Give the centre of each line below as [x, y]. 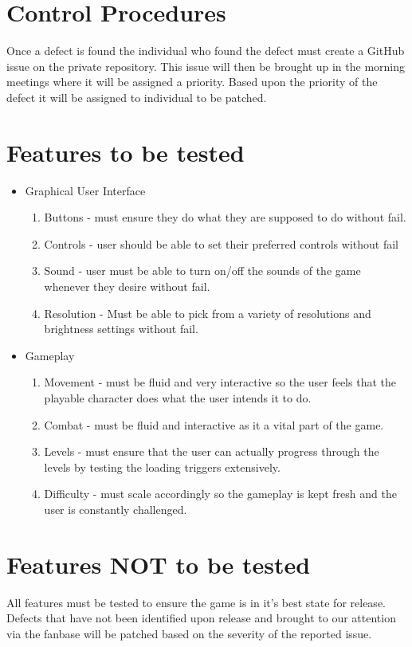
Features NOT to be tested [159, 564]
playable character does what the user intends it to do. [178, 397]
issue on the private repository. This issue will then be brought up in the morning [206, 66]
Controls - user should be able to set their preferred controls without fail [221, 243]
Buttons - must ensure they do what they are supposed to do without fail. [225, 217]
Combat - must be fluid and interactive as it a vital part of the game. [214, 424]
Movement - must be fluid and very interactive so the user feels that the [220, 382]
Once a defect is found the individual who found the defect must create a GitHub [206, 51]
